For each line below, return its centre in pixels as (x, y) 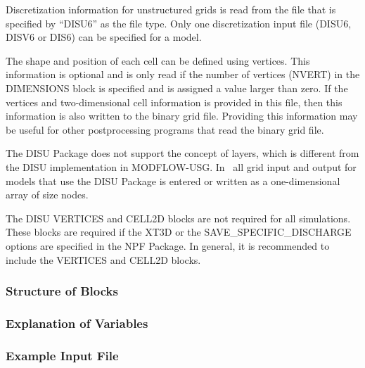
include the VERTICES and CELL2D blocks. (103, 259)
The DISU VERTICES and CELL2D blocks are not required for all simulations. (178, 218)
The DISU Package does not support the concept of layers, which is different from (182, 153)
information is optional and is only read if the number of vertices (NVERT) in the (183, 74)
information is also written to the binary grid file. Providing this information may (182, 116)
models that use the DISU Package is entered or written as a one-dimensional (173, 180)
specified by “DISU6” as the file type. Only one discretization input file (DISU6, (179, 23)
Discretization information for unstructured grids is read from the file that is (171, 9)
